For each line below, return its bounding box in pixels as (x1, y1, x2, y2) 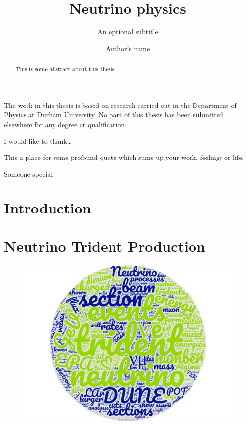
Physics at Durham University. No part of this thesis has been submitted (4, 109, 223, 120)
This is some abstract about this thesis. (15, 65, 116, 73)
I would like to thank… (4, 135, 72, 146)
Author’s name (105, 43, 150, 53)
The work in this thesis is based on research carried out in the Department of (4, 100, 237, 110)
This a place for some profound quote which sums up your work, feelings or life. (4, 152, 244, 162)
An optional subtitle (97, 27, 158, 37)
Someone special (4, 168, 53, 179)
